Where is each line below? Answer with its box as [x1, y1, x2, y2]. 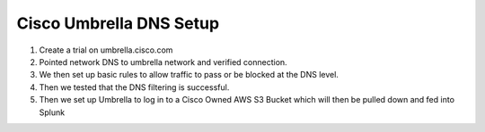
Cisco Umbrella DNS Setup [16, 13, 220, 33]
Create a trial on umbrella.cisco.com [39, 45, 173, 55]
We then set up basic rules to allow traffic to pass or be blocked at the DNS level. [39, 70, 339, 80]
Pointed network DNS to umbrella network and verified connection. [39, 56, 287, 67]
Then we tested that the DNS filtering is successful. [39, 81, 230, 93]
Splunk [39, 107, 66, 118]
